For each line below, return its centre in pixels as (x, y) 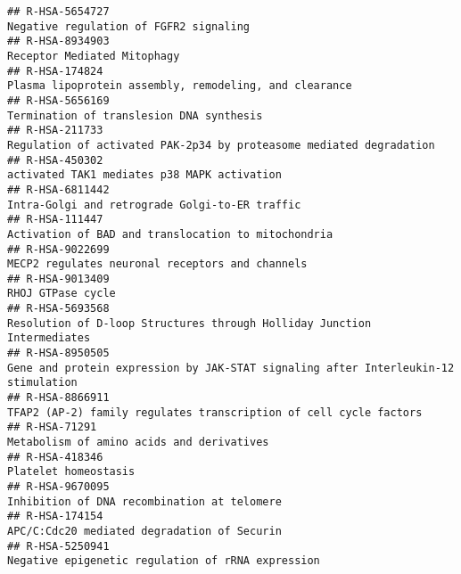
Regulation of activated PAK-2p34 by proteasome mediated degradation (221, 145)
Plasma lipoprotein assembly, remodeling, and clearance (180, 86)
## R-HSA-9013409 (58, 279)
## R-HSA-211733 (55, 131)
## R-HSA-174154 (55, 517)
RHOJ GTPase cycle (62, 294)
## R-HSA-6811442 (58, 189)
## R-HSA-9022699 (58, 249)
